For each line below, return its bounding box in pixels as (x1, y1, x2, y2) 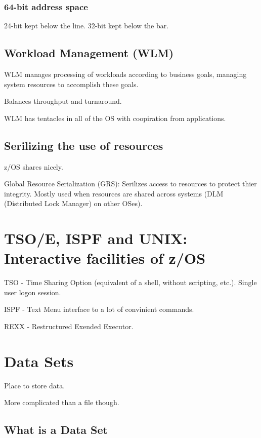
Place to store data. (4, 380, 65, 390)
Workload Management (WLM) (4, 45, 174, 61)
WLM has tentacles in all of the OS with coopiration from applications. (4, 112, 226, 123)
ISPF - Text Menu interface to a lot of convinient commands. (4, 304, 194, 314)
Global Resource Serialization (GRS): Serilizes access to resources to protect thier (4, 178, 257, 189)
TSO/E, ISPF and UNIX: (4, 228, 188, 249)
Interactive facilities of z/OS (4, 248, 206, 268)
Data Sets (4, 350, 74, 371)
